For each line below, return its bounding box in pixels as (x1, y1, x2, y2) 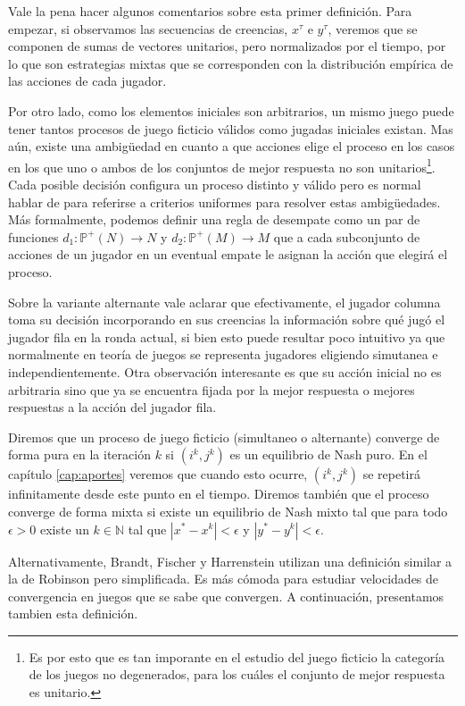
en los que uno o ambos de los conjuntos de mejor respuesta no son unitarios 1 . (8, 155, 436, 176)
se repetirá (362, 465, 420, 483)
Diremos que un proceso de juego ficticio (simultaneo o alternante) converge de (8, 427, 440, 446)
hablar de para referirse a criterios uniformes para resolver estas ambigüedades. (8, 192, 441, 211)
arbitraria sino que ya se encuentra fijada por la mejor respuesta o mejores (8, 380, 415, 399)
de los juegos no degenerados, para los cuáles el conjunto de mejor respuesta (29, 665, 445, 684)
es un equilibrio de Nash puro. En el (229, 445, 428, 464)
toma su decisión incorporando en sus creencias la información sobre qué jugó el (8, 310, 445, 329)
